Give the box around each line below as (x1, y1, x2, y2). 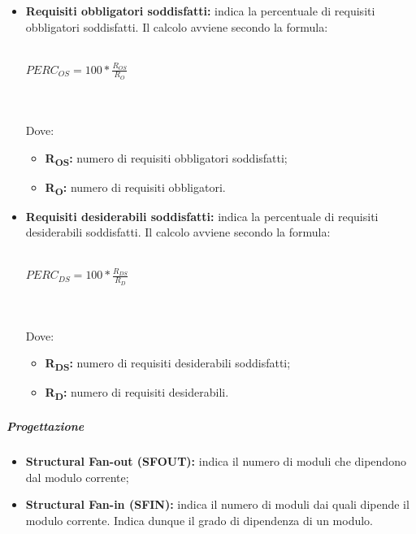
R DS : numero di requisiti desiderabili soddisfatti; (45, 354, 291, 374)
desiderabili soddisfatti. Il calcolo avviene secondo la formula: (25, 224, 331, 241)
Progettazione (6, 418, 84, 435)
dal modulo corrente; (25, 468, 129, 485)
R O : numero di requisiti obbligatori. (45, 178, 226, 198)
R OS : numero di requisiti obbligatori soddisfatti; (45, 149, 288, 168)
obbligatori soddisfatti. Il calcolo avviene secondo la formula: (25, 18, 328, 35)
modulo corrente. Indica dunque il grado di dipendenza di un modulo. (25, 511, 373, 528)
